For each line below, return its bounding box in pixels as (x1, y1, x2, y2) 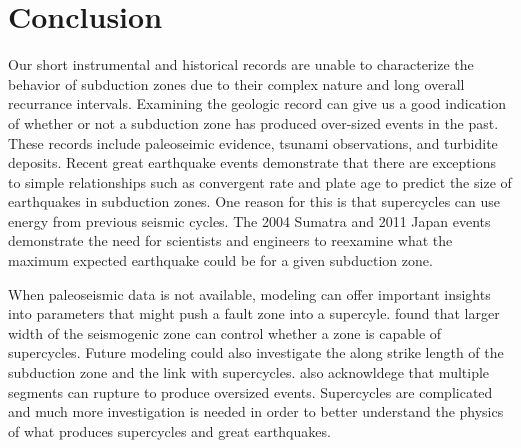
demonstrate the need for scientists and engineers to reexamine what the (8, 230, 453, 251)
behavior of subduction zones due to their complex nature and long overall (8, 73, 465, 94)
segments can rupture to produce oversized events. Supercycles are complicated (8, 381, 493, 402)
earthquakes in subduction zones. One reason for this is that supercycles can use (8, 191, 500, 212)
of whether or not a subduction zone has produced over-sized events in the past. (8, 112, 499, 133)
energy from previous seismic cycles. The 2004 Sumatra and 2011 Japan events (8, 210, 491, 231)
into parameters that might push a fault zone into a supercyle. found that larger (8, 303, 500, 324)
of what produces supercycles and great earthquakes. (8, 420, 331, 441)
